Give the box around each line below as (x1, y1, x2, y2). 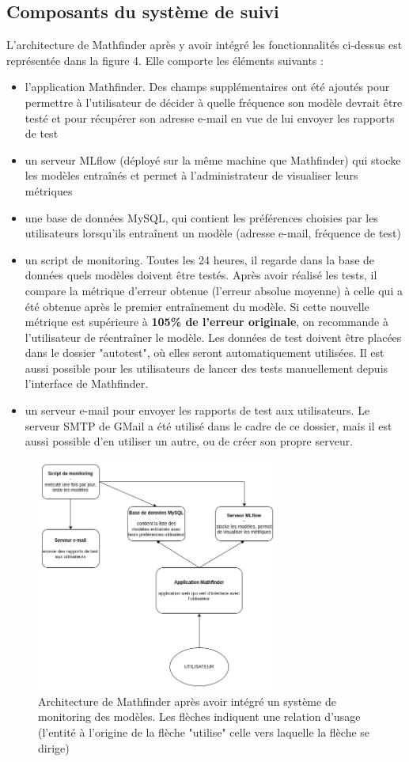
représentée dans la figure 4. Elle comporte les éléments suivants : (6, 51, 324, 68)
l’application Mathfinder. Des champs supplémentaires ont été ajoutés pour (25, 78, 390, 95)
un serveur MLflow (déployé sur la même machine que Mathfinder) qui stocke (25, 151, 401, 168)
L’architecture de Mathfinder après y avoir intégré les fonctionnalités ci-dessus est (6, 36, 403, 53)
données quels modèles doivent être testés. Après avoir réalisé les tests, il (25, 267, 377, 283)
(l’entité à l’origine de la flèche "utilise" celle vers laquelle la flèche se (38, 723, 370, 740)
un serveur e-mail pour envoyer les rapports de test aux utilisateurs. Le (25, 402, 370, 419)
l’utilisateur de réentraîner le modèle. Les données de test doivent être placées (25, 328, 402, 345)
